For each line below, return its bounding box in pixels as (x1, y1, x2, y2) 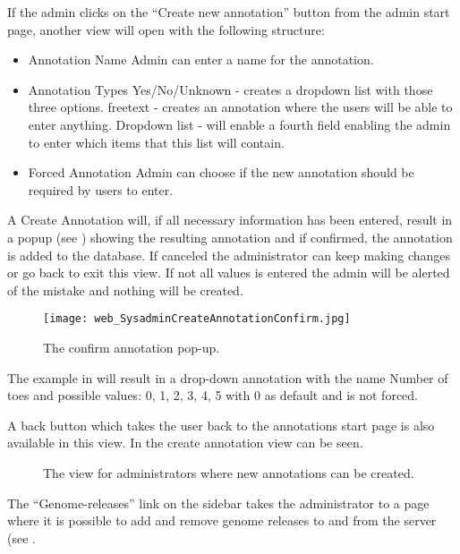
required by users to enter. (28, 180, 174, 199)
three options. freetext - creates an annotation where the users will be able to (28, 98, 453, 116)
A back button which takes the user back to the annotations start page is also (7, 415, 435, 434)
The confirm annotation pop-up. (43, 337, 220, 356)
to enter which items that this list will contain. (28, 132, 285, 151)
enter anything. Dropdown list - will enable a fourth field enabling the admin (28, 115, 451, 133)
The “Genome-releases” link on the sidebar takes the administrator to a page (7, 493, 430, 512)
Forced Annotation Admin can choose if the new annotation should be (28, 163, 414, 182)
